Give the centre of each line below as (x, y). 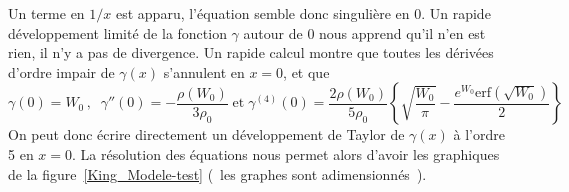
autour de (273, 32)
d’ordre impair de (61, 71)
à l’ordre (479, 134)
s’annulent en (204, 71)
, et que (306, 71)
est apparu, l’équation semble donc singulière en (262, 13)
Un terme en (46, 13)
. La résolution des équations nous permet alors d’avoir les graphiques (286, 153)
